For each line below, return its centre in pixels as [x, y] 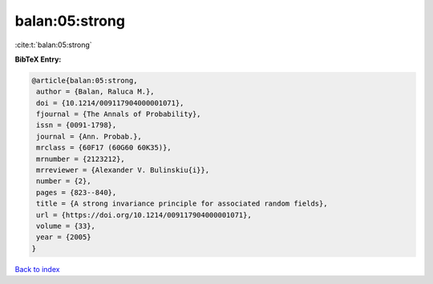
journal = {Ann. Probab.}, [89, 136]
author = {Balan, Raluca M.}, [96, 92]
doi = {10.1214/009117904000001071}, [110, 103]
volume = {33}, [66, 226]
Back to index [37, 269]
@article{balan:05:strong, [85, 80]
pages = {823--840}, [77, 192]
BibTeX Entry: [38, 59]
